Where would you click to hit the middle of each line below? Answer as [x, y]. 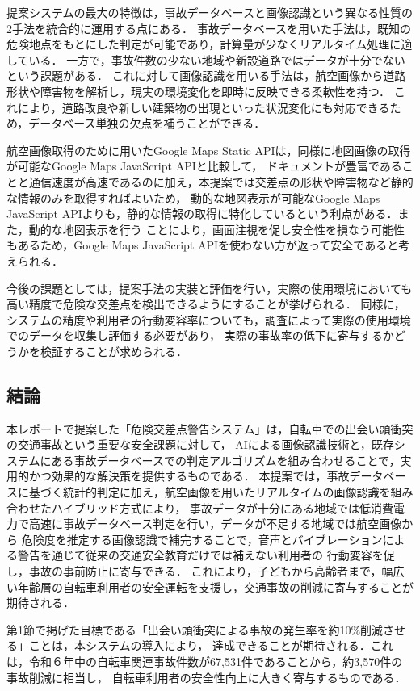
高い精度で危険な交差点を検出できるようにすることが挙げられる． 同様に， [206, 304]
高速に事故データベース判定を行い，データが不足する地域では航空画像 [215, 523]
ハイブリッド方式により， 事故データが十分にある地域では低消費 [223, 507]
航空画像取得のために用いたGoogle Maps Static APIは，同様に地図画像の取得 [209, 150]
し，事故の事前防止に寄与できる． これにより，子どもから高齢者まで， [194, 571]
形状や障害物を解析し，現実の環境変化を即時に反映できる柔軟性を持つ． [199, 91]
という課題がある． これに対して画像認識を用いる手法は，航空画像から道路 [206, 75]
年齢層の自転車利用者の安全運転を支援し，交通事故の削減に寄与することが [215, 586]
